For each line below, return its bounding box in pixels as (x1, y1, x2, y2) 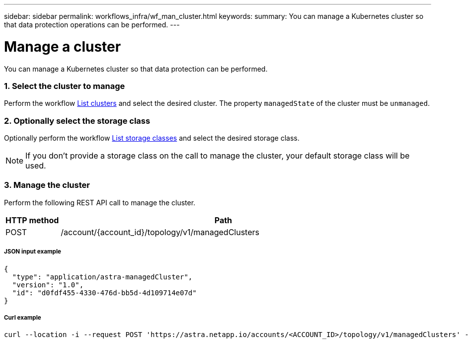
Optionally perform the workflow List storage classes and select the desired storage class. (4, 134, 300, 142)
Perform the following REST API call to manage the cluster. (4, 198, 196, 207)
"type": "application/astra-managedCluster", (12, 272, 193, 281)
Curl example (4, 314, 41, 321)
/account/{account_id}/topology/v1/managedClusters (61, 227, 259, 237)
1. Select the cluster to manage (4, 81, 125, 91)
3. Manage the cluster (4, 180, 90, 190)
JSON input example (4, 248, 61, 256)
